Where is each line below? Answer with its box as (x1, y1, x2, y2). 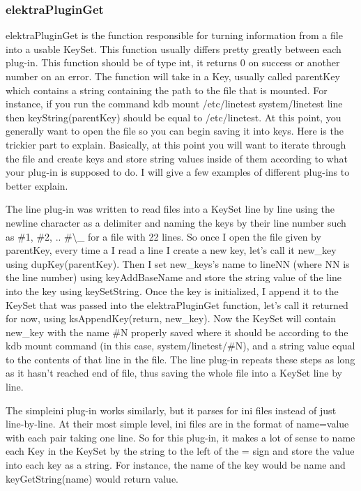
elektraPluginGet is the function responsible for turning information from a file (6, 28, 343, 43)
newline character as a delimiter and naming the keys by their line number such (6, 215, 346, 229)
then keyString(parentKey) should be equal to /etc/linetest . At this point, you (6, 109, 341, 124)
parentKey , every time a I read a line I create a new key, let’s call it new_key (6, 243, 337, 257)
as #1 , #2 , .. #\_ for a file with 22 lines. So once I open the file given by (6, 229, 321, 243)
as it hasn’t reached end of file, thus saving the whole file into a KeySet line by (6, 365, 342, 380)
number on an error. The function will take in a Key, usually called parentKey (6, 69, 340, 83)
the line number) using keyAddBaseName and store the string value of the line (6, 270, 342, 285)
